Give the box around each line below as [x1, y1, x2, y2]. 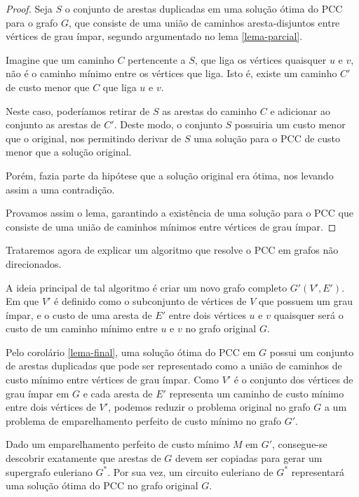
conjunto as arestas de [6, 117, 101, 132]
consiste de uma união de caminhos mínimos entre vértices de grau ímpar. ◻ [6, 219, 337, 233]
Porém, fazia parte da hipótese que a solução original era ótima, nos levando [6, 168, 334, 182]
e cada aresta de [83, 386, 153, 400]
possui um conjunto [269, 344, 354, 359]
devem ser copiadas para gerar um [175, 451, 323, 465]
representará [291, 464, 344, 479]
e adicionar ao [270, 103, 330, 118]
